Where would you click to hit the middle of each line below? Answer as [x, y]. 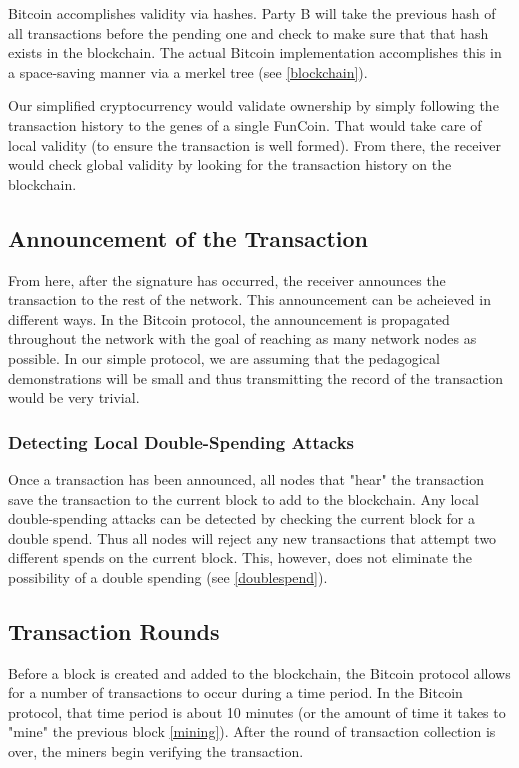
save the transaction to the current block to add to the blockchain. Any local [243, 498]
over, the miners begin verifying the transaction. [156, 751]
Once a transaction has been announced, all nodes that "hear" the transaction [246, 478]
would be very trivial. [74, 397]
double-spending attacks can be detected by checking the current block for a [241, 518]
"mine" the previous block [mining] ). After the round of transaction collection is [252, 731]
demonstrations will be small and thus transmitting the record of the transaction [255, 377]
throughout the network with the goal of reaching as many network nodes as [242, 338]
